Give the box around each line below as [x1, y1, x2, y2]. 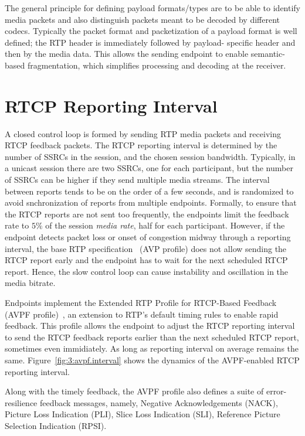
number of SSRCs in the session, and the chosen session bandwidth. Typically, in [5, 150, 296, 162]
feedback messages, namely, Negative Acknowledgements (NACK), [39, 396, 278, 408]
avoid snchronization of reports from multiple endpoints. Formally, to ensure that [5, 196, 297, 209]
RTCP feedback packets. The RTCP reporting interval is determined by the [5, 139, 277, 151]
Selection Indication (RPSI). [5, 419, 107, 431]
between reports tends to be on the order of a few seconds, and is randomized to [5, 185, 294, 197]
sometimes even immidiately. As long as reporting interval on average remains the [5, 342, 299, 355]
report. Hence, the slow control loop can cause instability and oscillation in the [5, 265, 289, 277]
